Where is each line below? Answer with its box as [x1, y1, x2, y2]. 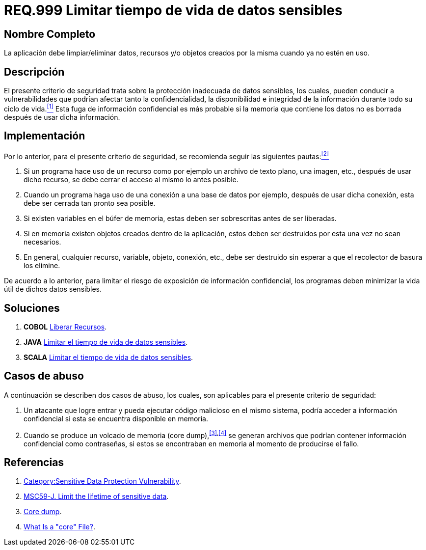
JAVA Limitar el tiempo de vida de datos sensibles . [24, 338, 188, 347]
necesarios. [24, 238, 61, 247]
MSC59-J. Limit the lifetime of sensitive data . [24, 492, 169, 501]
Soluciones [4, 302, 60, 314]
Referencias [4, 456, 64, 468]
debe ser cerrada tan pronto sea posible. [24, 199, 156, 208]
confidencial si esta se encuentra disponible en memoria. [24, 414, 209, 423]
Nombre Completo [4, 27, 96, 40]
